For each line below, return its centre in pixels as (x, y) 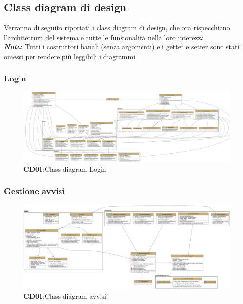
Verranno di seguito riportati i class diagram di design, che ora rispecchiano (117, 28)
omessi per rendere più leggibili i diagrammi (70, 56)
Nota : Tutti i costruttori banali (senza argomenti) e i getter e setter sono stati (122, 47)
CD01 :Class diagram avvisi (65, 295)
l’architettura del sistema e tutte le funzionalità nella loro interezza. (105, 37)
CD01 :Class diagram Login (65, 169)
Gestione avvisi (34, 191)
